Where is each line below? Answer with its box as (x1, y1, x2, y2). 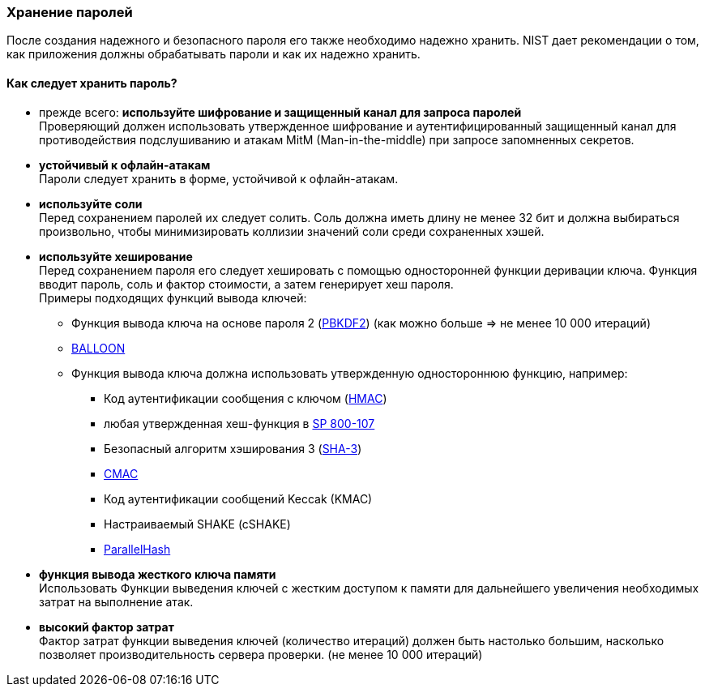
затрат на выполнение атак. (39, 594, 194, 609)
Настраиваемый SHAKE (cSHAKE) (104, 516, 291, 531)
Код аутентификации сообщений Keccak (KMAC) (104, 491, 373, 506)
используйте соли (39, 196, 143, 211)
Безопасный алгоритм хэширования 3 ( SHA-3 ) (104, 441, 362, 456)
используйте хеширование (39, 249, 193, 263)
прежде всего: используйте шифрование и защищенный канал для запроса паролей (39, 105, 522, 119)
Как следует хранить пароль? (6, 75, 177, 90)
